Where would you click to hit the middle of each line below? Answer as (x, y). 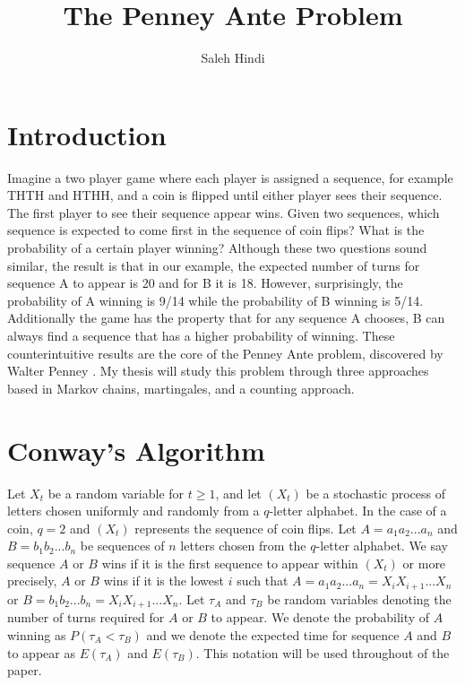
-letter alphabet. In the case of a (358, 511)
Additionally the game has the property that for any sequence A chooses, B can (226, 318)
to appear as (41, 652)
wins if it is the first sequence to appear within (230, 563)
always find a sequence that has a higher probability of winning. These (201, 335)
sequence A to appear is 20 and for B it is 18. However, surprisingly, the (205, 283)
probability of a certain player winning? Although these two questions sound (217, 248)
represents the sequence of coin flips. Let (245, 528)
